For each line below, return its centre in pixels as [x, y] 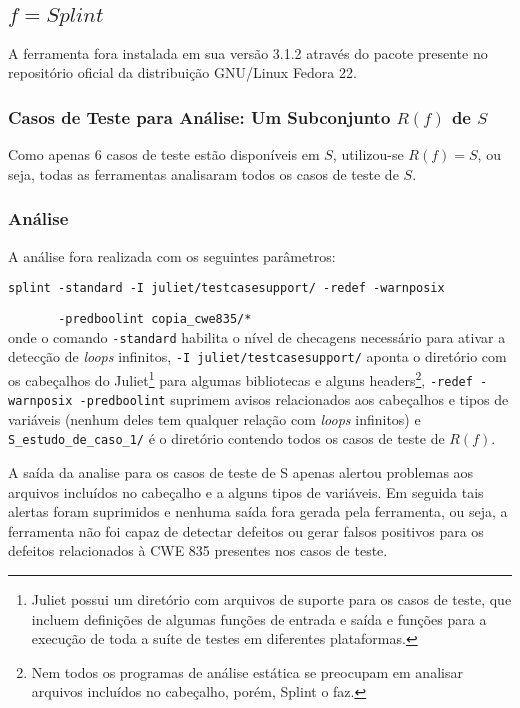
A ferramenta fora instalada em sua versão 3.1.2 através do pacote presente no [248, 52]
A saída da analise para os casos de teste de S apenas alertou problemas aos [241, 472]
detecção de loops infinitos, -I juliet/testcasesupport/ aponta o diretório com [257, 356]
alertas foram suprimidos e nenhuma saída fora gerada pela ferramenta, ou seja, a [258, 511]
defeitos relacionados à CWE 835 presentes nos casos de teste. [198, 550]
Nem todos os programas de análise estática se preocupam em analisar [247, 671]
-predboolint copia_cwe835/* [155, 318]
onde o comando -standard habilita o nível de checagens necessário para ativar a [257, 336]
